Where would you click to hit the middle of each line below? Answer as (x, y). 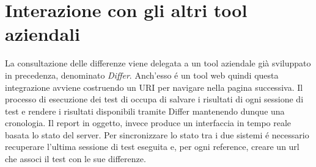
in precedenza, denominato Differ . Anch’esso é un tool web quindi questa (142, 75)
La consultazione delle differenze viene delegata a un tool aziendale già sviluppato (158, 63)
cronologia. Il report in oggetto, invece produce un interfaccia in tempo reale (148, 123)
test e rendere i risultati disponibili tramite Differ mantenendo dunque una (145, 111)
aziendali (42, 34)
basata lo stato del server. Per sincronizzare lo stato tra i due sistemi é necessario (157, 134)
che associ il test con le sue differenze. (75, 159)
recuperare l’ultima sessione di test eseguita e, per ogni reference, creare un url (152, 147)
